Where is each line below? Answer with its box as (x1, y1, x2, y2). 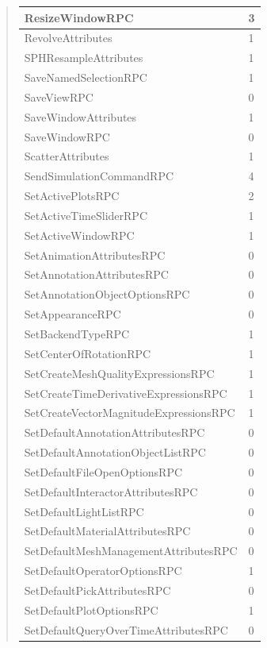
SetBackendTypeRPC (24, 326, 130, 341)
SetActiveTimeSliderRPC (24, 206, 148, 223)
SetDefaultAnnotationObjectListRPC (24, 444, 206, 461)
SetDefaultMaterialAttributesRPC (24, 523, 191, 539)
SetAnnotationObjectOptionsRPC (24, 286, 190, 303)
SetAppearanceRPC (24, 306, 121, 322)
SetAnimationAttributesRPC (24, 246, 166, 263)
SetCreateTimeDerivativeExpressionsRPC (24, 384, 227, 401)
